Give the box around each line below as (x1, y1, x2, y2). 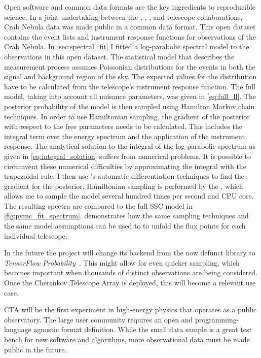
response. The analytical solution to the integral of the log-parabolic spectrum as (4, 141, 255, 151)
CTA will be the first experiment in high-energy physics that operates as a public (4, 304, 257, 315)
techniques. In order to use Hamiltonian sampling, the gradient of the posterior (4, 111, 250, 121)
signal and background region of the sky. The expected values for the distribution (4, 71, 257, 82)
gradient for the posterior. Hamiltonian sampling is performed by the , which (4, 180, 243, 191)
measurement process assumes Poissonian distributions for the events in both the (4, 61, 255, 72)
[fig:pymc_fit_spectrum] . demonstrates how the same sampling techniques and (4, 210, 249, 221)
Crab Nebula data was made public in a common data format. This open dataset (4, 21, 256, 32)
